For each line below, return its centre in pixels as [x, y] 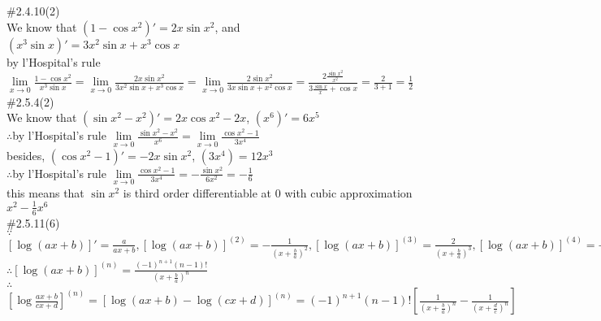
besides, [26, 155]
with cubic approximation [348, 192]
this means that [45, 192]
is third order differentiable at [197, 192]
